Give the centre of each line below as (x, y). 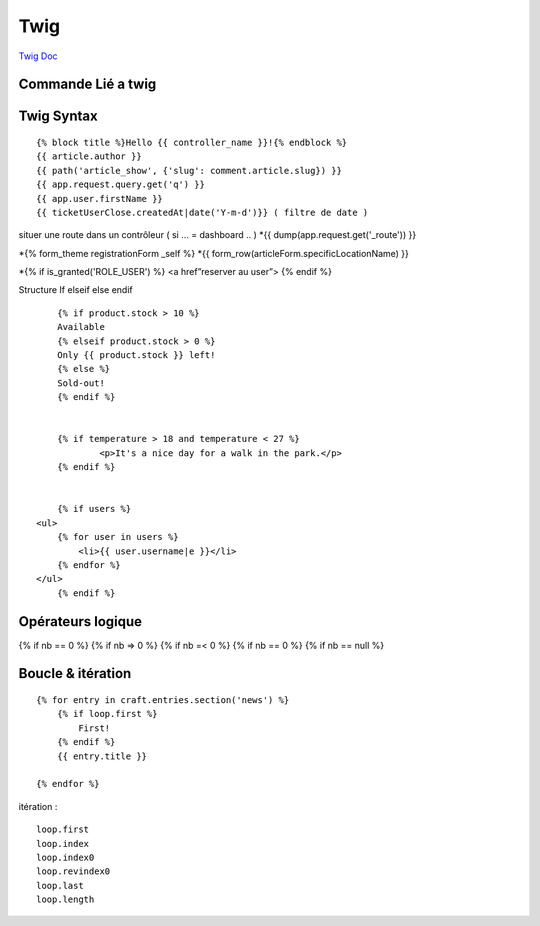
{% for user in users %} (117, 537)
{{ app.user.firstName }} (100, 198)
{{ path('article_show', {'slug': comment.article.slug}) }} (189, 170)
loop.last (60, 885)
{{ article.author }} (89, 156)
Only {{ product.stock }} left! (136, 355)
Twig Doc (38, 56)
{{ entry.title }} (102, 756)
